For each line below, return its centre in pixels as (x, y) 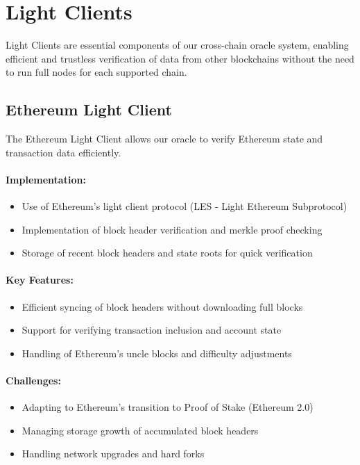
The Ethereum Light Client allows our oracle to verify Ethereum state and (164, 139)
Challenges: (33, 381)
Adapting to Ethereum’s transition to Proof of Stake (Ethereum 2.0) (168, 407)
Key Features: (40, 280)
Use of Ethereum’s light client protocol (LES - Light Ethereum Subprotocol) (185, 206)
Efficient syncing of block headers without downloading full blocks (162, 306)
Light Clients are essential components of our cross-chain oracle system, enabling (177, 45)
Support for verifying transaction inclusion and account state (152, 330)
